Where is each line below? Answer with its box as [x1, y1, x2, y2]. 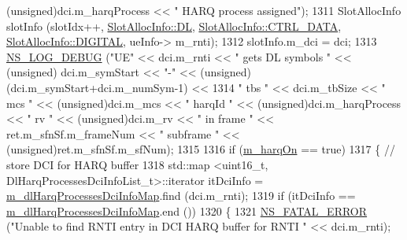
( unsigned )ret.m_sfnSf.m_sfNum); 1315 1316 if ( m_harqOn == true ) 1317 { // [6, 141, 395, 157]
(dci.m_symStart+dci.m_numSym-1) [6, 79, 188, 95]
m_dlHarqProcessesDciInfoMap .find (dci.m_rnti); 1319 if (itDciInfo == [6, 187, 356, 204]
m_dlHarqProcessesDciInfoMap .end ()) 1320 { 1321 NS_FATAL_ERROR [6, 202, 368, 219]
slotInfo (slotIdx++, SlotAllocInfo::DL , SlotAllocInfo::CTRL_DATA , [6, 17, 342, 34]
